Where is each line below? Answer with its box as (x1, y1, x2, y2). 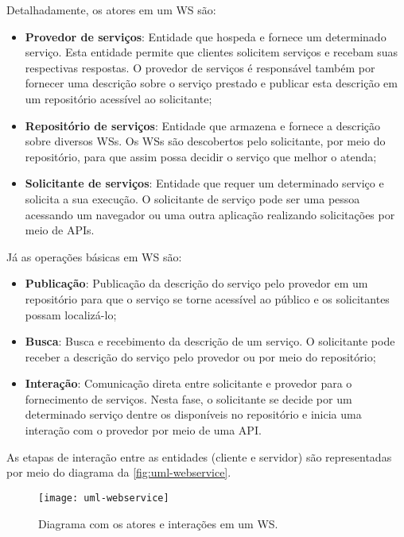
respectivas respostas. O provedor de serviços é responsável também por (25, 59, 375, 75)
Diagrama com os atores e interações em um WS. (38, 515, 278, 531)
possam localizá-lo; (25, 306, 117, 323)
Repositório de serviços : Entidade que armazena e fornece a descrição (25, 117, 381, 133)
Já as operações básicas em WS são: (6, 248, 182, 265)
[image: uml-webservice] (38, 492, 169, 504)
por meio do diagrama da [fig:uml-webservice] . (6, 464, 231, 481)
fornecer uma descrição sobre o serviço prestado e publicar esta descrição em (25, 75, 398, 91)
